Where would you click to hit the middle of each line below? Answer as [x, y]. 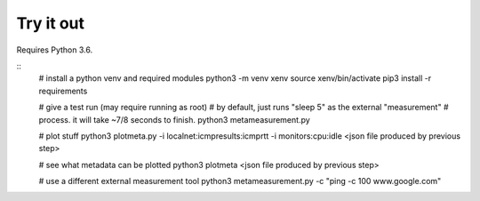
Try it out [50, 23]
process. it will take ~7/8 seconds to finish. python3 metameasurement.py [174, 119]
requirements [63, 91]
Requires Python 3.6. [55, 50]
